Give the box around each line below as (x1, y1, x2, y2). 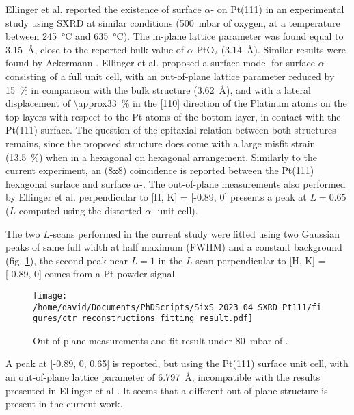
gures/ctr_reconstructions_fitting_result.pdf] (33, 314, 254, 324)
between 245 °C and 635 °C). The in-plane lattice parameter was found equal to (5, 29, 344, 43)
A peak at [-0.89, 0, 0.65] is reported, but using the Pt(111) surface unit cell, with (5, 356, 349, 370)
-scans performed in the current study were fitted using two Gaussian (49, 226, 340, 240)
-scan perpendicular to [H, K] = (192, 253, 326, 267)
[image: (33, 290, 68, 301)
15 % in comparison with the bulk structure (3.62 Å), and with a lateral (5, 82, 311, 97)
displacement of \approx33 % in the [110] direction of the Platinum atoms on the (5, 96, 347, 110)
